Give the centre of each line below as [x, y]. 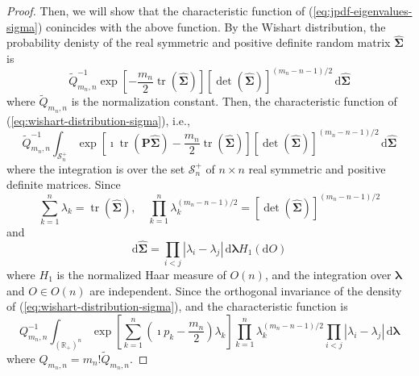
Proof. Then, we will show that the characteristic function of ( [160, 10]
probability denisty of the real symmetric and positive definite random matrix [199, 42]
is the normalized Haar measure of [141, 274]
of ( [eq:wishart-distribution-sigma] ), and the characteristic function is [177, 306]
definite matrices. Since [64, 184]
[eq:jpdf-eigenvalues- [363, 10]
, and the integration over [328, 274]
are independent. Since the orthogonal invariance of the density [246, 290]
